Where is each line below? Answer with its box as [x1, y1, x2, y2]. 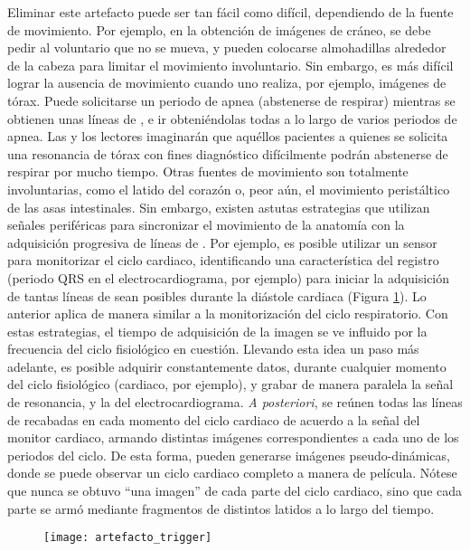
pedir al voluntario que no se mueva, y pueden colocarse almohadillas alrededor [7, 38, 446, 57]
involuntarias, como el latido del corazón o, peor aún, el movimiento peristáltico [7, 179, 450, 198]
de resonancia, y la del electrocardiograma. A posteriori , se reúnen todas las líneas [7, 393, 463, 412]
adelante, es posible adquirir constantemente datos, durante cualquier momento [7, 356, 446, 375]
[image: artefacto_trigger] [43, 531, 212, 545]
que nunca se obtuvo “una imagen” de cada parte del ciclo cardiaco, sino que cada [7, 481, 463, 500]
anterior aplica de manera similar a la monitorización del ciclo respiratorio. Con [7, 304, 448, 323]
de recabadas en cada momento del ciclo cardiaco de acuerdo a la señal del [7, 410, 420, 429]
